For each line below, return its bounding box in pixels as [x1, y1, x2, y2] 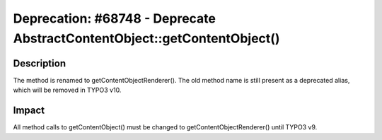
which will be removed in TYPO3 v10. [13, 86, 122, 95]
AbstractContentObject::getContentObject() [13, 30, 280, 46]
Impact [13, 105, 45, 117]
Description [13, 57, 66, 69]
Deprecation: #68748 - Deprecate [13, 11, 216, 26]
